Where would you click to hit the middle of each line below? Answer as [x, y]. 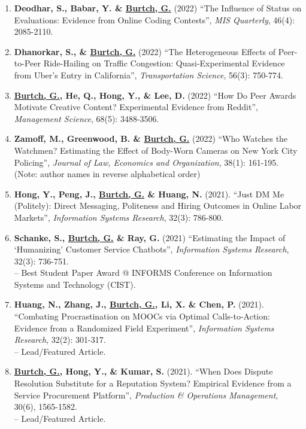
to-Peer [27, 63]
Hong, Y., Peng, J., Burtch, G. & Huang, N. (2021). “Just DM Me [149, 194]
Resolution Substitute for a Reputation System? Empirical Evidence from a [153, 383]
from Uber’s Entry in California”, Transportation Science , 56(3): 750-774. [149, 74]
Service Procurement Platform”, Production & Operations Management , [146, 395]
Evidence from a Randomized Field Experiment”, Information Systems [144, 328]
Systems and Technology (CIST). [75, 284]
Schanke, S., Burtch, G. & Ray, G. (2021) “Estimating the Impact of [150, 237]
